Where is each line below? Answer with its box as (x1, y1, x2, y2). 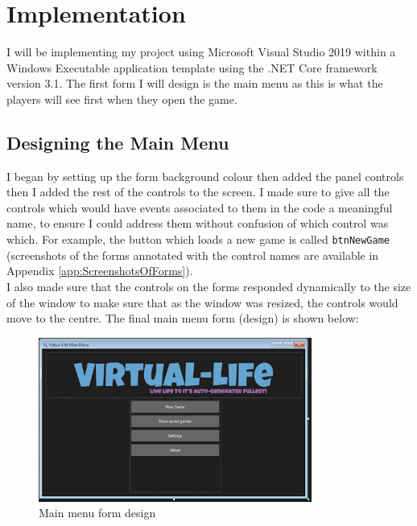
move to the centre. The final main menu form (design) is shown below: (6, 310, 359, 327)
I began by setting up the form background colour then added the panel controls (6, 167, 404, 184)
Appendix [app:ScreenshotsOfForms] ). (6, 262, 193, 279)
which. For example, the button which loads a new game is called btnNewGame (6, 231, 390, 248)
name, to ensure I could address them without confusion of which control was (6, 215, 389, 232)
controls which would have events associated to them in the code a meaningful (6, 199, 393, 216)
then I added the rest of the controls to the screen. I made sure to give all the (6, 183, 390, 200)
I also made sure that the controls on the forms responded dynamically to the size (6, 277, 411, 294)
